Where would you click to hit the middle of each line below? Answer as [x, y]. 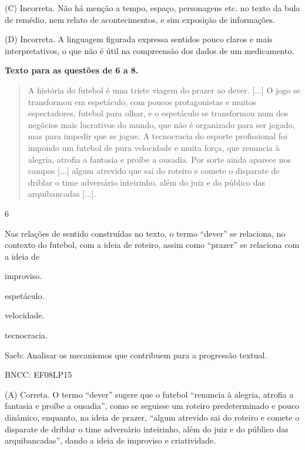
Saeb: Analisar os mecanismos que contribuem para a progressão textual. [136, 355]
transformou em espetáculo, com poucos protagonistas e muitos [142, 101]
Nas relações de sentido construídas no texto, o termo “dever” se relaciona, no [145, 233]
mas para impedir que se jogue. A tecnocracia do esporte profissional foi [157, 136]
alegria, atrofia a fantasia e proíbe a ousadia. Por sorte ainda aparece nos [159, 159]
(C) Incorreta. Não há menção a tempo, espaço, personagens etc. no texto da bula [152, 8]
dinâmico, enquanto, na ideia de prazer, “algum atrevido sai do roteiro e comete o [152, 417]
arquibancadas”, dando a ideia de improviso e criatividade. [110, 440]
